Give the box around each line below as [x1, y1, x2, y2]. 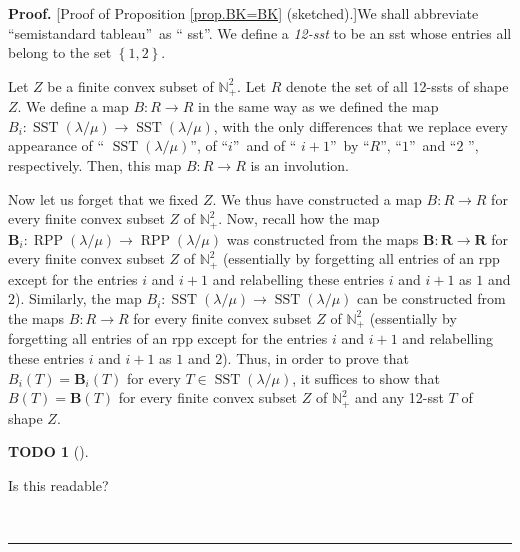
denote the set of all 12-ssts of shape [286, 75, 509, 96]
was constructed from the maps [226, 228, 419, 249]
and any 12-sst [355, 387, 444, 408]
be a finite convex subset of [47, 75, 214, 96]
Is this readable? [8, 474, 109, 495]
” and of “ [232, 135, 297, 156]
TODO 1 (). [8, 441, 89, 462]
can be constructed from [357, 288, 506, 309]
